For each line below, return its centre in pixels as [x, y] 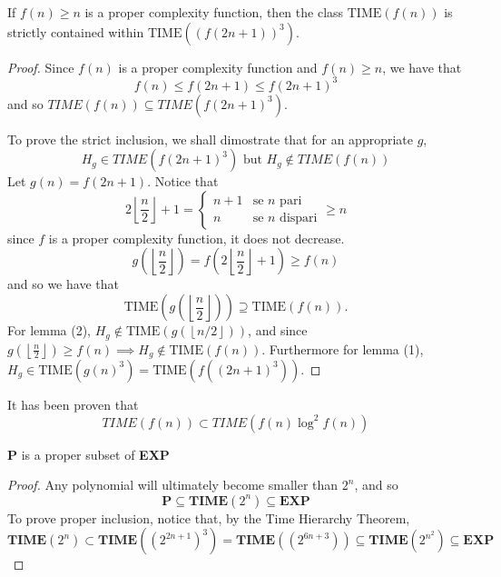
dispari [299, 219]
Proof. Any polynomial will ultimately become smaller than [173, 485]
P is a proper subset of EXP [88, 454]
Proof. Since [41, 67]
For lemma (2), [49, 330]
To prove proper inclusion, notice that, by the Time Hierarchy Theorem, [209, 517]
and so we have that [63, 284]
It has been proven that [73, 404]
